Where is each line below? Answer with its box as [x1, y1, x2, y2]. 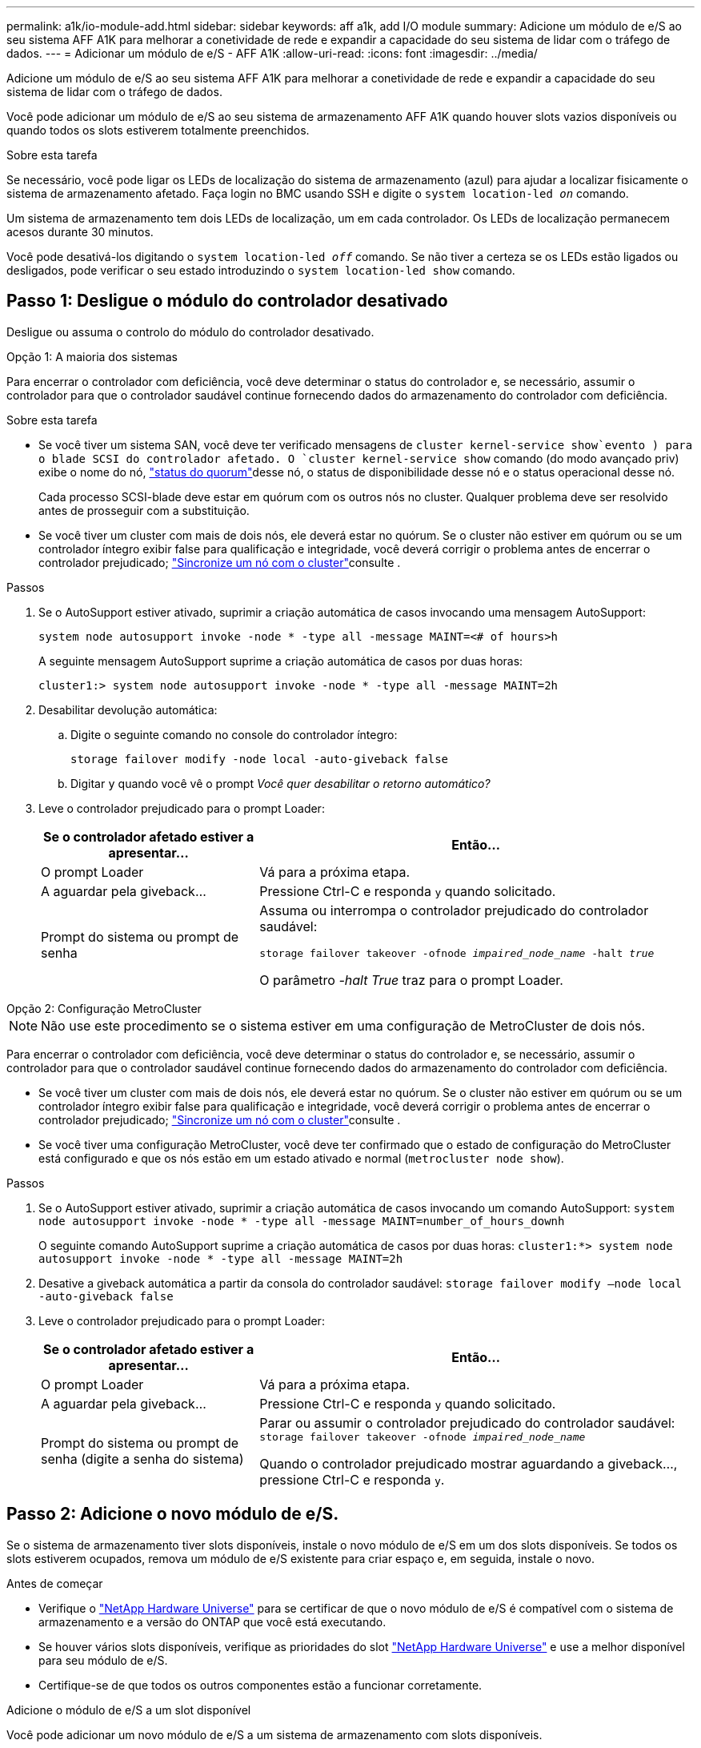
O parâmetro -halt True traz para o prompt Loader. [259, 971, 563, 988]
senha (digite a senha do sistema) [41, 1451, 244, 1468]
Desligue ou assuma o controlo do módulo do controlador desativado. [6, 324, 375, 339]
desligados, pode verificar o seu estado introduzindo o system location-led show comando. [6, 263, 515, 277]
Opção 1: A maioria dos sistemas [6, 349, 178, 364]
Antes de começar [6, 1576, 103, 1590]
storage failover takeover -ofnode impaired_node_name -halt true [259, 946, 655, 959]
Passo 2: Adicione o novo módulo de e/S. [6, 1504, 339, 1525]
